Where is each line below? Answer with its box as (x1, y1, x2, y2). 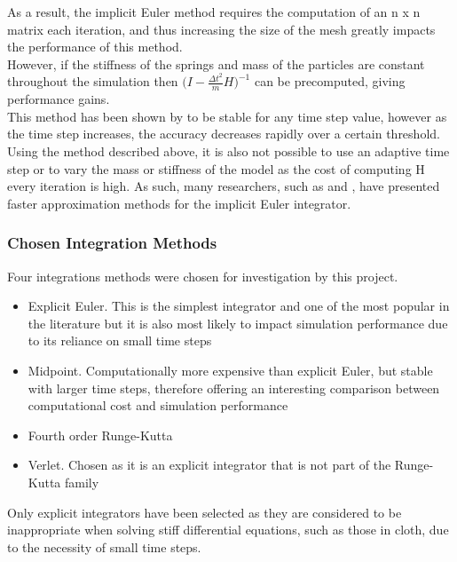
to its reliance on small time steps (28, 331, 212, 350)
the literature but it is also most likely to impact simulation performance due (28, 313, 448, 332)
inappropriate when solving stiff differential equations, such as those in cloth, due (7, 520, 449, 539)
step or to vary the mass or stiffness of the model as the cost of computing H (7, 159, 425, 178)
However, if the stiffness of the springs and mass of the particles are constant (7, 54, 425, 73)
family (65, 473, 99, 491)
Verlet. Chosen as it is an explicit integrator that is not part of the (28, 455, 391, 474)
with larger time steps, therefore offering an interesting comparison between (28, 378, 440, 397)
